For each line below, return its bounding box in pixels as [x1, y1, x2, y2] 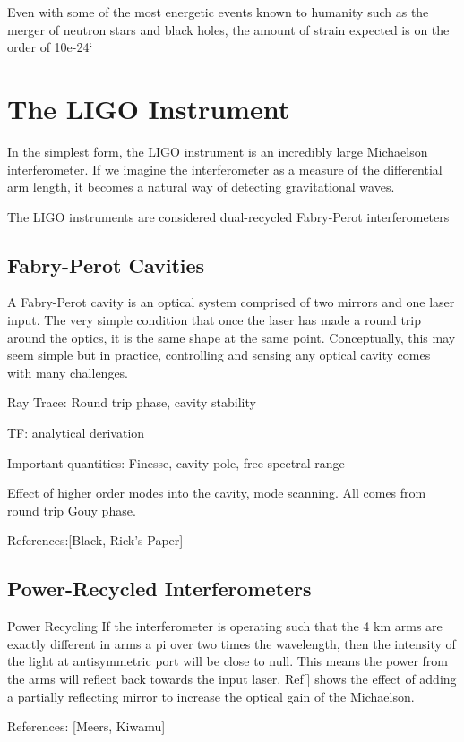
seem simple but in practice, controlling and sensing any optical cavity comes [7, 345, 431, 364]
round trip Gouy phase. [7, 500, 136, 519]
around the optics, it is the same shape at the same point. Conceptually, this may [7, 328, 456, 346]
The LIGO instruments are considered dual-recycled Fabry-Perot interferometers [7, 207, 450, 226]
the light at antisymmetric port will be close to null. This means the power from [7, 652, 448, 670]
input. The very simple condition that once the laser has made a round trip [7, 311, 422, 329]
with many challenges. [7, 362, 129, 381]
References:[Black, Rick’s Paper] [7, 531, 184, 550]
